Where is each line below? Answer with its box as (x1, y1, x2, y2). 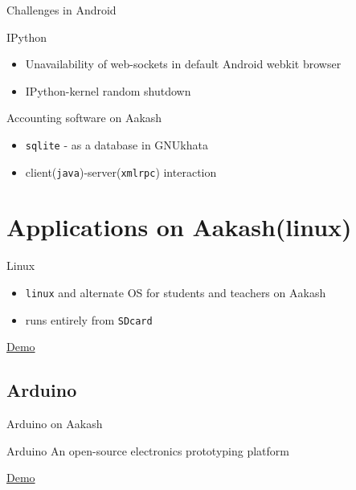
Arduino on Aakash (6, 415, 103, 432)
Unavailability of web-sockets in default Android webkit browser (25, 55, 342, 72)
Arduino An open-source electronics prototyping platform (6, 442, 289, 459)
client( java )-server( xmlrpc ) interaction (25, 163, 217, 180)
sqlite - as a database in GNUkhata (25, 136, 208, 153)
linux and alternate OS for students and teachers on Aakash (25, 284, 326, 300)
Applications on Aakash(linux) (6, 210, 352, 243)
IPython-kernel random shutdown (25, 82, 191, 99)
